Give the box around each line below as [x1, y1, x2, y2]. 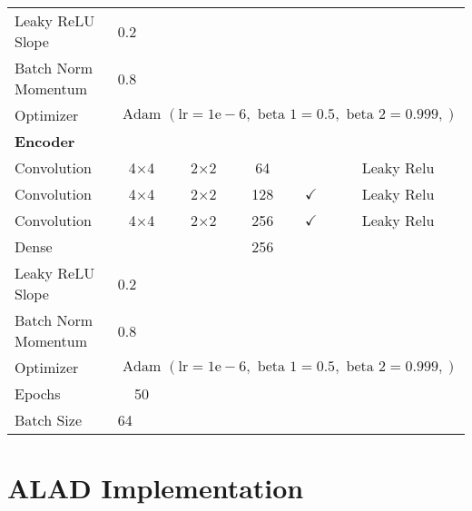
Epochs [15, 383, 61, 404]
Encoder [15, 131, 75, 152]
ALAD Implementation [7, 469, 304, 506]
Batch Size [15, 409, 82, 430]
